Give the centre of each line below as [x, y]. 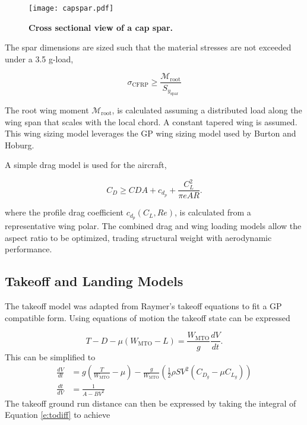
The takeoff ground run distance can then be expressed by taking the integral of [151, 403]
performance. [29, 249]
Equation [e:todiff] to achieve [58, 415]
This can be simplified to [50, 356]
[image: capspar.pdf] [71, 8]
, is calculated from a [213, 212]
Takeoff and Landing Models [94, 281]
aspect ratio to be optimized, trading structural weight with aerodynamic [138, 237]
